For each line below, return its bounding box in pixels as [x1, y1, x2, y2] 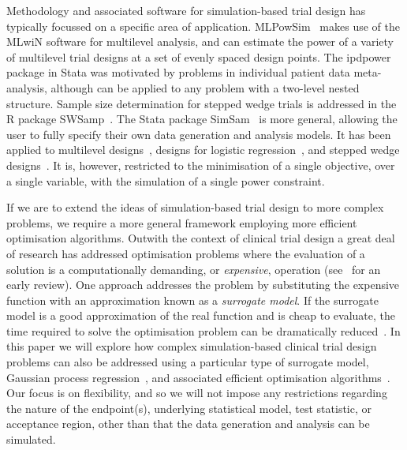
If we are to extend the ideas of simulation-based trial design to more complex [6, 199, 384, 216]
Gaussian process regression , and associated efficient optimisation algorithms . [6, 369, 390, 385]
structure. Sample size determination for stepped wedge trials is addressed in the [6, 95, 397, 111]
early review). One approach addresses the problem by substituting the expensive [6, 276, 400, 293]
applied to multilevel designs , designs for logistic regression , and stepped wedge [6, 141, 400, 158]
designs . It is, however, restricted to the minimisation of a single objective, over [6, 156, 395, 173]
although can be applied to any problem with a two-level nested [50, 79, 360, 96]
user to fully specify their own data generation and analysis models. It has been [6, 126, 391, 142]
